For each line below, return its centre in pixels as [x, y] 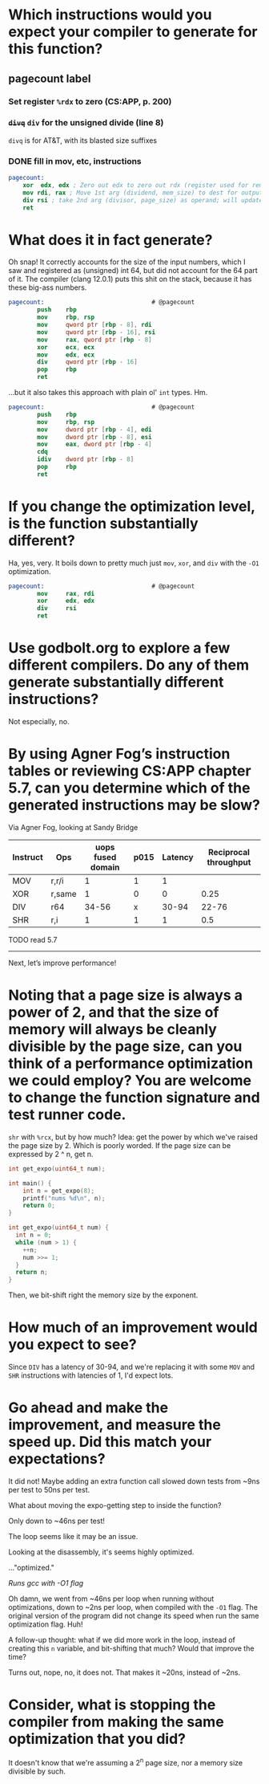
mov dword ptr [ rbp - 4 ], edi [94, 430]
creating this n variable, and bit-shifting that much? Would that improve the [131, 1648]
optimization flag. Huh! [46, 1624]
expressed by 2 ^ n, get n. [51, 1154]
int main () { [30, 1183]
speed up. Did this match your [110, 1442]
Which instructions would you [110, 15]
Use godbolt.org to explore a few [119, 648]
